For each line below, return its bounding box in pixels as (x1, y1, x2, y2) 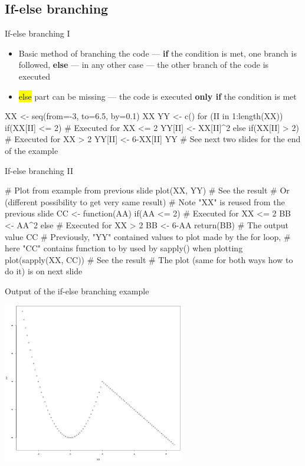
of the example (5, 144, 58, 156)
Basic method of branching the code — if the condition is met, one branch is (18, 47, 297, 59)
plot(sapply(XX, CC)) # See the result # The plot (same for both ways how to (5, 253, 293, 265)
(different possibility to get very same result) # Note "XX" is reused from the (5, 195, 285, 208)
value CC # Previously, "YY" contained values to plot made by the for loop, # (5, 230, 291, 242)
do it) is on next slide (5, 265, 83, 277)
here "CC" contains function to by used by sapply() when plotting (5, 242, 243, 254)
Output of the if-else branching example (5, 284, 149, 297)
